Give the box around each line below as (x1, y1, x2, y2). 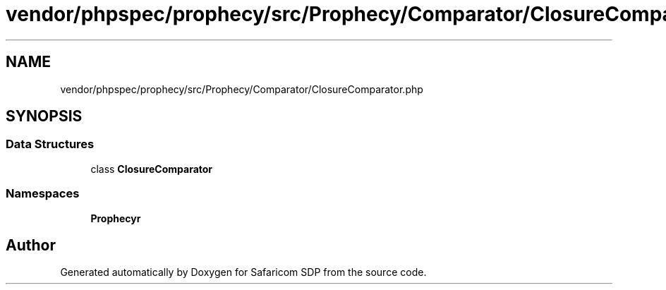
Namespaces (6, 186, 80, 201)
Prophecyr (90, 212, 141, 224)
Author (6, 236, 56, 254)
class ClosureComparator (90, 162, 213, 175)
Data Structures (6, 137, 95, 152)
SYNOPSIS (6, 107, 83, 126)
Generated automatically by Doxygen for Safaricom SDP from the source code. (60, 266, 427, 279)
